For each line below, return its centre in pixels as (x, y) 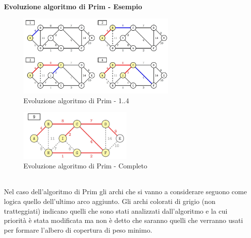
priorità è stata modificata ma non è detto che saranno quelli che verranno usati (124, 220)
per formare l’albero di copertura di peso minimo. (78, 229)
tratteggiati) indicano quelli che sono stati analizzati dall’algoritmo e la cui (116, 211)
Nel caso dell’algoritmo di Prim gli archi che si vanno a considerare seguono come (125, 192)
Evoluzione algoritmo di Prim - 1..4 (76, 100)
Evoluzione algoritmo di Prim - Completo (86, 166)
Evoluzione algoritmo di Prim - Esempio (73, 6)
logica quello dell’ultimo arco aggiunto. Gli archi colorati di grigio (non (110, 201)
